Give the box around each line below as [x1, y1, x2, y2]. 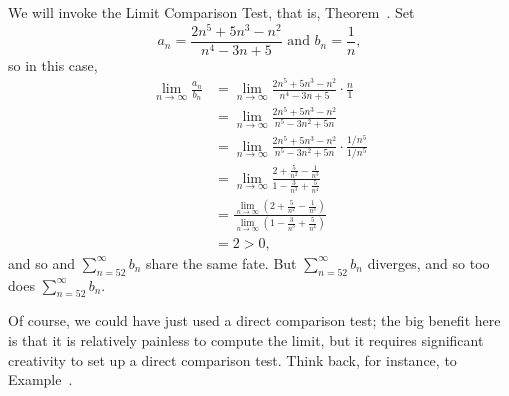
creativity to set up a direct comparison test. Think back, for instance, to [8, 349, 457, 370]
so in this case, [8, 54, 98, 75]
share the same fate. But [146, 252, 297, 273]
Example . [8, 369, 73, 390]
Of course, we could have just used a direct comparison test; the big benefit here [8, 310, 501, 331]
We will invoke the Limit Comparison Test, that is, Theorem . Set [8, 2, 415, 22]
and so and [8, 252, 75, 273]
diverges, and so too [367, 252, 490, 273]
